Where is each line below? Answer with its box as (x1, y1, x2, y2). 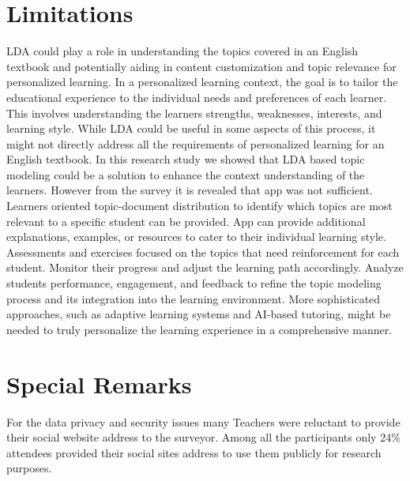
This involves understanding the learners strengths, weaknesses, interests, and (6, 104, 382, 121)
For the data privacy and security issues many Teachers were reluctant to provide (6, 413, 401, 430)
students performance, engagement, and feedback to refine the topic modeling (6, 275, 382, 291)
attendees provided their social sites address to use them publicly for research (6, 444, 382, 460)
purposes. (6, 460, 52, 476)
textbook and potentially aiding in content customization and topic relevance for (6, 58, 397, 74)
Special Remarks (6, 367, 192, 400)
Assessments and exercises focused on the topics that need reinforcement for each (6, 243, 400, 260)
